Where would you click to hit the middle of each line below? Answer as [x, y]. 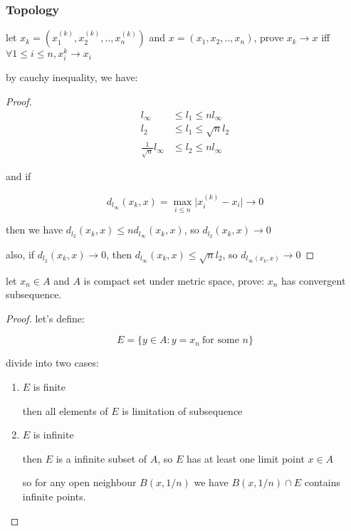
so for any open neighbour [79, 482]
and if [19, 176]
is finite [49, 387]
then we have [35, 230]
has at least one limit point [246, 458]
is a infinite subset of [101, 458]
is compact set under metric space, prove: [174, 280]
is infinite [53, 435]
